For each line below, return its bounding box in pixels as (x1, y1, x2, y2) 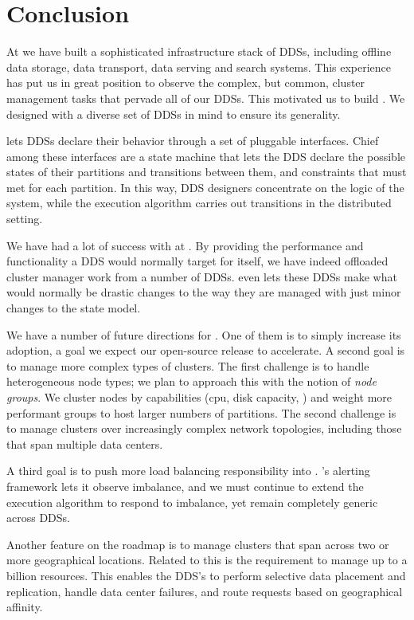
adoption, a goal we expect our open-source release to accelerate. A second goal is (6, 342, 405, 359)
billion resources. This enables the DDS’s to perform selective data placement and (6, 567, 406, 583)
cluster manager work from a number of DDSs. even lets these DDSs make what (6, 268, 397, 284)
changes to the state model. (6, 300, 141, 316)
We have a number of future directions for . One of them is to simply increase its (6, 326, 401, 343)
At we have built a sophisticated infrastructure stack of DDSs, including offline (6, 43, 392, 60)
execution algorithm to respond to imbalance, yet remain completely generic (6, 493, 378, 510)
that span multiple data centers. (6, 435, 163, 452)
